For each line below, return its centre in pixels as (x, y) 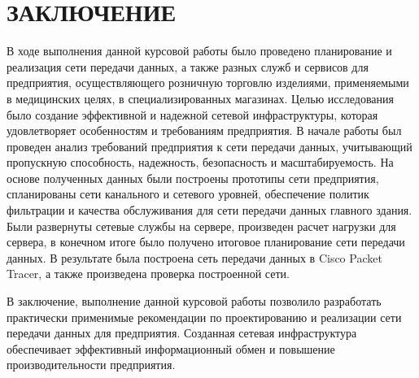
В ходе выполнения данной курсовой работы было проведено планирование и (199, 51)
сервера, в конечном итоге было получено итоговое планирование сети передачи (206, 242)
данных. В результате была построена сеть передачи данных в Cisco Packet (194, 257)
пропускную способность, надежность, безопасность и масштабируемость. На (200, 162)
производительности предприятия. (91, 365)
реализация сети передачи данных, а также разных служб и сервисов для (188, 66)
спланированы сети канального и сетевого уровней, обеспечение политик (188, 194)
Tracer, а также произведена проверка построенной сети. (148, 274)
